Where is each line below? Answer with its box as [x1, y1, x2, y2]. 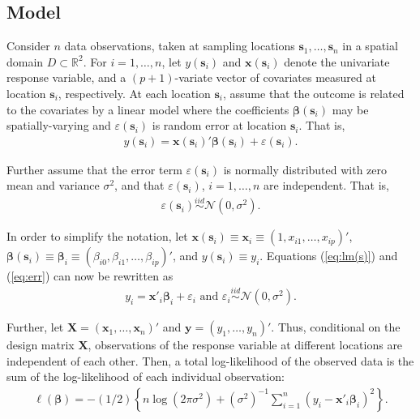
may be [332, 100, 369, 118]
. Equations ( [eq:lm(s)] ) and [259, 247, 398, 264]
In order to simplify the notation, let [6, 228, 188, 245]
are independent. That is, [264, 177, 389, 194]
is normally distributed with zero [223, 160, 388, 177]
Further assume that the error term [6, 160, 182, 177]
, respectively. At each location [58, 84, 211, 101]
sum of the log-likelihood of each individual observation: [6, 368, 285, 385]
